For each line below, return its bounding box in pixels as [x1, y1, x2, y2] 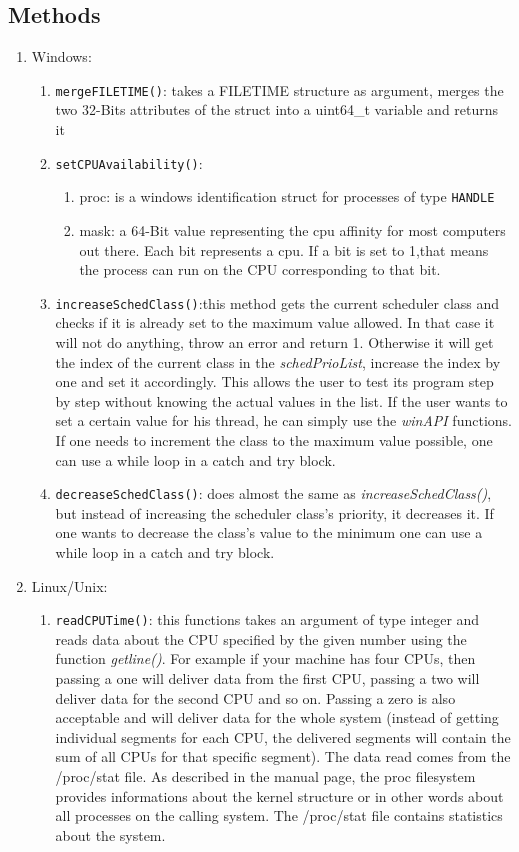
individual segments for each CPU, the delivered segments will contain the [55, 726, 511, 747]
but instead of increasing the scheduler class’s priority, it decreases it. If [55, 502, 494, 523]
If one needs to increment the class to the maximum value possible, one [55, 429, 493, 450]
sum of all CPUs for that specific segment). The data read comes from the [55, 746, 511, 767]
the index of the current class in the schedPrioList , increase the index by [55, 351, 501, 372]
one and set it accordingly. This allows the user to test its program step [55, 371, 494, 392]
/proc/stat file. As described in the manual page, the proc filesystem [55, 765, 476, 786]
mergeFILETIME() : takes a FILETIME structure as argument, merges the [55, 79, 504, 100]
